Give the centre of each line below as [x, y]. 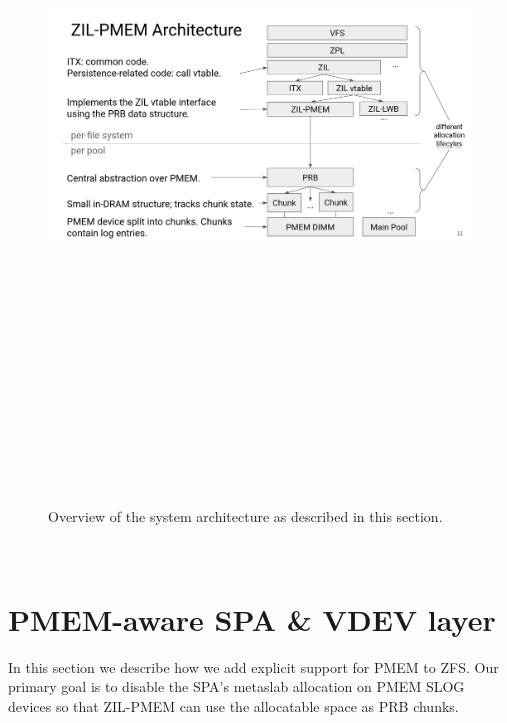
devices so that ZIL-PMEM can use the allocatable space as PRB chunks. [233, 705]
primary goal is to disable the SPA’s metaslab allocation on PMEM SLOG [236, 686]
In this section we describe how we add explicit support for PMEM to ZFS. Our [253, 666]
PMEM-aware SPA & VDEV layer [252, 618]
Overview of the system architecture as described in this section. [245, 516]
